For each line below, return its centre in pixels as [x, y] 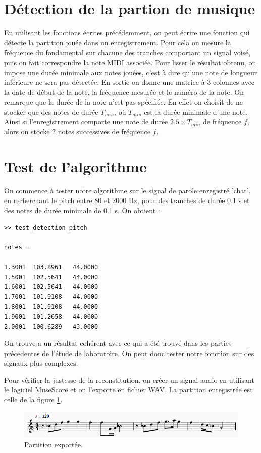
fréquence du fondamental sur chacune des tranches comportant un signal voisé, [127, 52]
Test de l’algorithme [75, 166]
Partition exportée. [54, 444]
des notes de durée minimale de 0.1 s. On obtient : [82, 210]
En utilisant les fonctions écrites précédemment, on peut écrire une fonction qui [127, 33]
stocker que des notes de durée [51, 111]
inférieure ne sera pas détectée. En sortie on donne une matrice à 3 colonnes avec [129, 82]
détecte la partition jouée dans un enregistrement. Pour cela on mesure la [118, 42]
